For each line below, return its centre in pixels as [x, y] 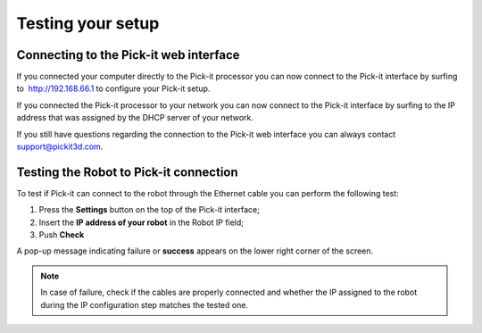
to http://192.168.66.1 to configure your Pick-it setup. [113, 88]
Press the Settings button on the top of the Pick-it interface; [150, 210]
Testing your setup [88, 23]
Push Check [62, 235]
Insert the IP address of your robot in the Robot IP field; [141, 222]
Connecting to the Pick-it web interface [128, 55]
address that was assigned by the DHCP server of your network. [135, 118]
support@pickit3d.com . [60, 146]
